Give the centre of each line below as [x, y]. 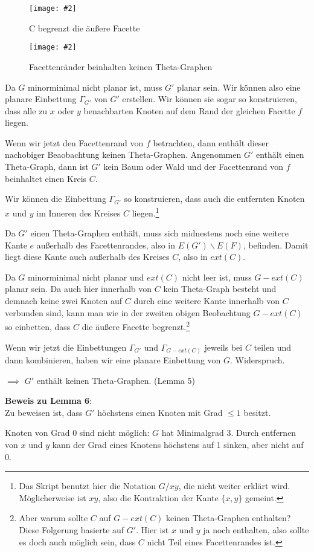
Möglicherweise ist [53, 497]
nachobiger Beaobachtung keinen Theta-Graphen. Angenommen [123, 154]
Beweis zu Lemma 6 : [49, 401]
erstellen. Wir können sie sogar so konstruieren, [210, 99]
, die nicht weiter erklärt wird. [234, 486]
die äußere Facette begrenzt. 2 [136, 326]
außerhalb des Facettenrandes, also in [106, 245]
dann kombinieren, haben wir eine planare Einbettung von [113, 360]
